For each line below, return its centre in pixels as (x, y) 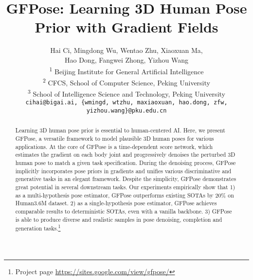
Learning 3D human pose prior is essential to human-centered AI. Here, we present (120, 130)
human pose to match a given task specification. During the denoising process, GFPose (126, 162)
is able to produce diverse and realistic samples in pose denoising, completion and (119, 219)
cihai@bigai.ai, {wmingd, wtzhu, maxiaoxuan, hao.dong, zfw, (126, 103)
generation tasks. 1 (38, 228)
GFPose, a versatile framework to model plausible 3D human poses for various (115, 139)
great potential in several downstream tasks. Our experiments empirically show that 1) (125, 187)
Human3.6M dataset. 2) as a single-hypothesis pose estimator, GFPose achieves (116, 203)
